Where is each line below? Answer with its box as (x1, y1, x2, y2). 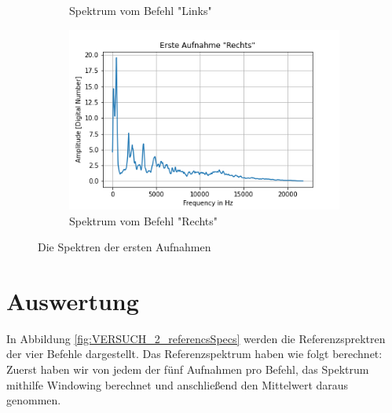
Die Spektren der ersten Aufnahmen (38, 239, 211, 255)
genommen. (6, 392, 61, 408)
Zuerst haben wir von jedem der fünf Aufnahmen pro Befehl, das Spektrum (6, 361, 369, 378)
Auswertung (6, 284, 139, 316)
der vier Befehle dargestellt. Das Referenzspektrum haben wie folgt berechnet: (6, 345, 383, 362)
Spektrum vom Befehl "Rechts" (69, 212, 218, 228)
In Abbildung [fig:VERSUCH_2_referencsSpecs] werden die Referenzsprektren (6, 330, 386, 346)
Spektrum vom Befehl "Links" (69, 2, 212, 18)
